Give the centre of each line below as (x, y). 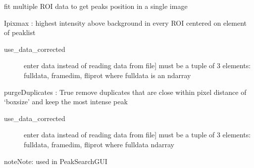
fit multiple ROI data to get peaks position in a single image (96, 6)
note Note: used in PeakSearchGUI (56, 161)
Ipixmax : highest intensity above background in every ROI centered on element (126, 22)
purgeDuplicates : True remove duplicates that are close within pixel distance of (125, 92)
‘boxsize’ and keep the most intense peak (66, 102)
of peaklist (20, 32)
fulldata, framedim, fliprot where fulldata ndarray (99, 144)
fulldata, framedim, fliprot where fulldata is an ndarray (107, 75)
